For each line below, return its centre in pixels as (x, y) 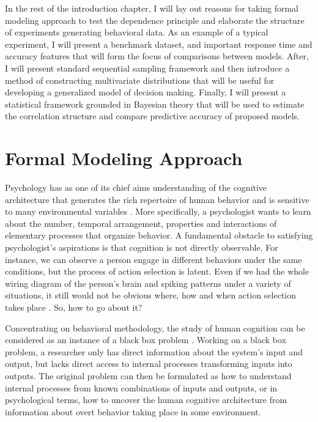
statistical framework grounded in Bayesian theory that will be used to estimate (155, 104)
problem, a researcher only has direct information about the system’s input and (154, 351)
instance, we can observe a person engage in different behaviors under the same (153, 259)
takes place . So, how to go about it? (74, 307)
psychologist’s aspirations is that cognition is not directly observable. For (142, 247)
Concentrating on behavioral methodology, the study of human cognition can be (155, 328)
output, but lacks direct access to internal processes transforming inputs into (149, 364)
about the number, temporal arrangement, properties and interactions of (141, 223)
